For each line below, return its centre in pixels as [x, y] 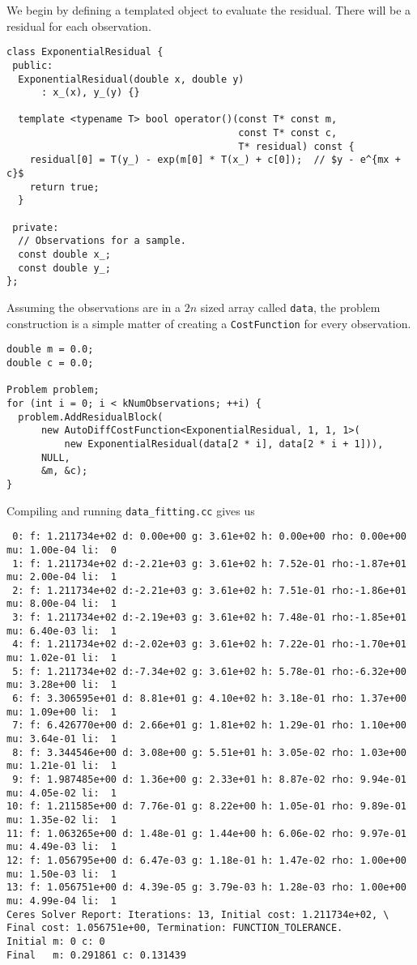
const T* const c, [288, 133]
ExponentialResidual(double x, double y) [131, 79]
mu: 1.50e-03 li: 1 [62, 874]
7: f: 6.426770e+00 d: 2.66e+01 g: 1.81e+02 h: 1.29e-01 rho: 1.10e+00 [209, 726]
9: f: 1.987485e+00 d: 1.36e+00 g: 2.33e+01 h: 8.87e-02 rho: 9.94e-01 [209, 779]
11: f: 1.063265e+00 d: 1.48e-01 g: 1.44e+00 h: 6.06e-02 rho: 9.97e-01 [206, 833]
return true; [64, 187]
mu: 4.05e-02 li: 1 [62, 793]
